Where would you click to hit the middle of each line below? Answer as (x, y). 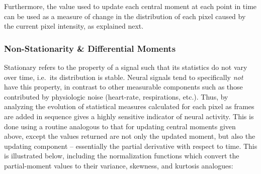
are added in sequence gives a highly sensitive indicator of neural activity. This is (129, 116)
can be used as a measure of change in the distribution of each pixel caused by (125, 16)
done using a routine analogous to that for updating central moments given (120, 126)
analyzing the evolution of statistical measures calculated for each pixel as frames (129, 106)
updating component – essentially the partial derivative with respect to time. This (131, 146)
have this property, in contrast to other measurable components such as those (123, 87)
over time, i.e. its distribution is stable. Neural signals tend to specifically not (124, 77)
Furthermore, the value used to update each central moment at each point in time (130, 6)
